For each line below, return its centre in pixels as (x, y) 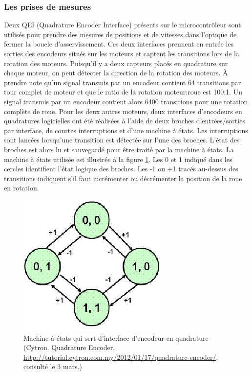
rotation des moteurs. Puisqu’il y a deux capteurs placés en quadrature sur (116, 63)
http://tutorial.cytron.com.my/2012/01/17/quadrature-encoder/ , (121, 357)
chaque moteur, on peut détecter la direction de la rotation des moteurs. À (116, 73)
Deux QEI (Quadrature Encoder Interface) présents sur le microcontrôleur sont (123, 25)
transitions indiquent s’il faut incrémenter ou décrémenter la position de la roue (123, 178)
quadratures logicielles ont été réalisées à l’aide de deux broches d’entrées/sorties (125, 121)
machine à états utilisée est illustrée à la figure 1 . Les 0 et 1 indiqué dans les (118, 159)
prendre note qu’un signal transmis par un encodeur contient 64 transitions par (123, 82)
